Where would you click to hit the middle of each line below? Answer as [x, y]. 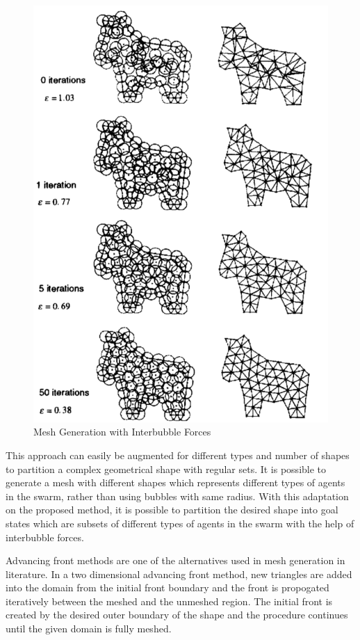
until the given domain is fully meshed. [89, 629]
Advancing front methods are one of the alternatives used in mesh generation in [175, 560]
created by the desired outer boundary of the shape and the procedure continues [177, 615]
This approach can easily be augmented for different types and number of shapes [178, 455]
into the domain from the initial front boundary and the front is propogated [167, 587]
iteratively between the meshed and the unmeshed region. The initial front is [169, 601]
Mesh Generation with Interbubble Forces [122, 432]
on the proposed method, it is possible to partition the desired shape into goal [172, 510]
